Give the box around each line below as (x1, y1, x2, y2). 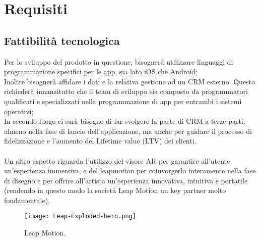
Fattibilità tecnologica (4, 32, 120, 48)
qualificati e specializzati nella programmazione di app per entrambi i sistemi (4, 95, 242, 106)
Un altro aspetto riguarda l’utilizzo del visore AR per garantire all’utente (4, 155, 230, 166)
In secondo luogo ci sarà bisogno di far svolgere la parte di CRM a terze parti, (4, 116, 245, 126)
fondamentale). (4, 195, 50, 205)
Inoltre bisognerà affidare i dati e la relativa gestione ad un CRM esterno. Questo (4, 76, 255, 86)
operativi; (4, 106, 34, 116)
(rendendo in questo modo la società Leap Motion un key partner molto (4, 185, 226, 196)
